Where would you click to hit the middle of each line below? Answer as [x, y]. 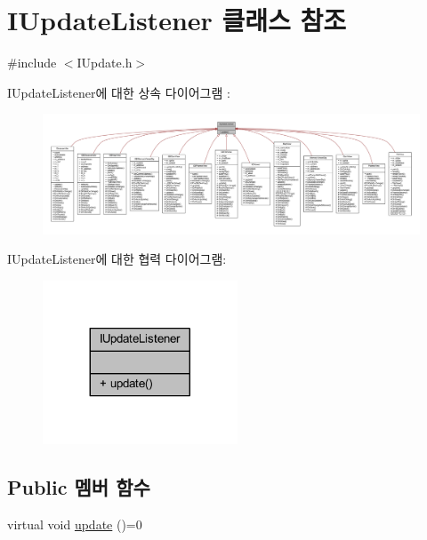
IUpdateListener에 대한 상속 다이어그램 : [119, 92]
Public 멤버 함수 [79, 487]
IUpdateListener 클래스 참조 [177, 20]
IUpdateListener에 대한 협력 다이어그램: [117, 259]
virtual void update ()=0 [75, 524]
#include [32, 63]
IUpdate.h [105, 63]
